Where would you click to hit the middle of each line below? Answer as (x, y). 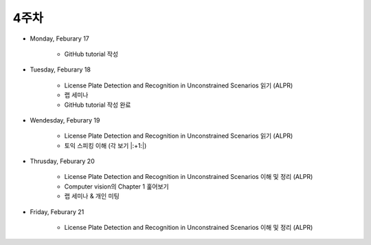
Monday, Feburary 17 (59, 39)
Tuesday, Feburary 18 (60, 70)
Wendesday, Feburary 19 (65, 120)
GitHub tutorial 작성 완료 (98, 105)
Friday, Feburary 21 (57, 212)
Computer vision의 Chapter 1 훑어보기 (116, 187)
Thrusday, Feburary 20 (63, 161)
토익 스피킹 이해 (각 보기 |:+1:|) (105, 145)
